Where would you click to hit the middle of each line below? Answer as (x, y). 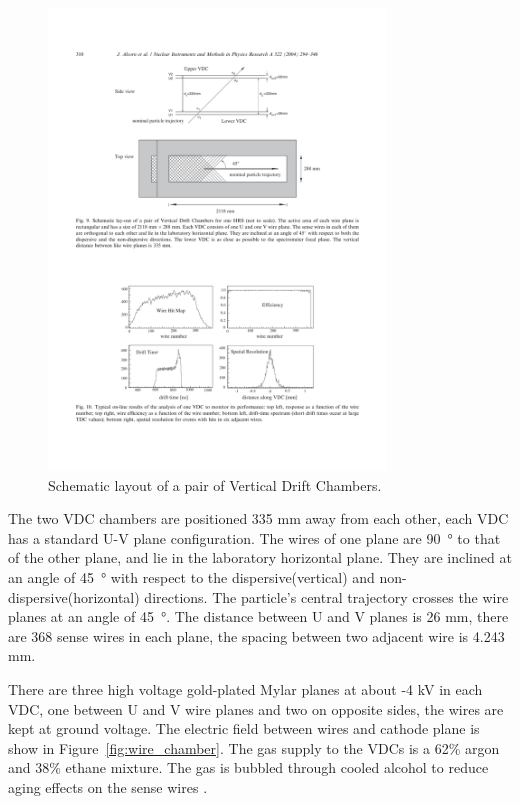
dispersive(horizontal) (74, 596)
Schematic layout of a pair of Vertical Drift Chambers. (215, 484)
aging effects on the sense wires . (108, 787)
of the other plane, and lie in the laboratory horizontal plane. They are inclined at (260, 557)
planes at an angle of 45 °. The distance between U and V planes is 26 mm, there (258, 616)
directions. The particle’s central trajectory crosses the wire (326, 596)
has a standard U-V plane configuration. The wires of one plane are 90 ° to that (254, 537)
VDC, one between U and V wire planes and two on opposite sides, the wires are (256, 708)
